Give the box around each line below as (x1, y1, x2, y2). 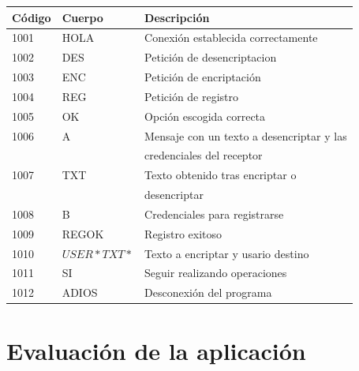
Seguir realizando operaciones (144, 264, 287, 281)
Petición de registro (144, 88, 239, 104)
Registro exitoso (144, 225, 223, 242)
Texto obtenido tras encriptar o (144, 167, 297, 183)
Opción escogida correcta (144, 107, 266, 124)
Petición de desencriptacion (144, 49, 277, 66)
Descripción (144, 9, 210, 25)
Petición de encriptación (144, 69, 261, 85)
